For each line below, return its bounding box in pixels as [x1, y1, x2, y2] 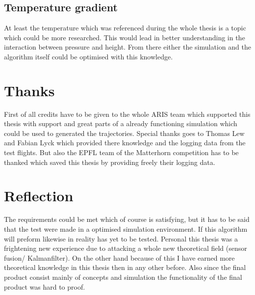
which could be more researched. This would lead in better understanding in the [4, 32, 245, 42]
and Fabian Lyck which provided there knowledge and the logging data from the [4, 137, 246, 148]
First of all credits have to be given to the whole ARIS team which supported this [4, 108, 251, 119]
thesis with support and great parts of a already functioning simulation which [4, 118, 237, 129]
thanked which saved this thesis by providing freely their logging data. [4, 157, 215, 167]
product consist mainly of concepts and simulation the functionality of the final [4, 271, 242, 282]
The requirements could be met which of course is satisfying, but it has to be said [4, 214, 250, 224]
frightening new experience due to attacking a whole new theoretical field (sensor [4, 243, 247, 253]
